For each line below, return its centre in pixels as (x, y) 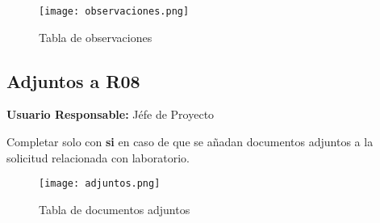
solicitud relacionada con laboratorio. (98, 157)
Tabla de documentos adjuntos (115, 209)
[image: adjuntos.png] (100, 184)
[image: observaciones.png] (114, 11)
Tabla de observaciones (96, 37)
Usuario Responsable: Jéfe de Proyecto (111, 114)
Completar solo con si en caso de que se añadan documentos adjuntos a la (190, 142)
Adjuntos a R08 (73, 80)
